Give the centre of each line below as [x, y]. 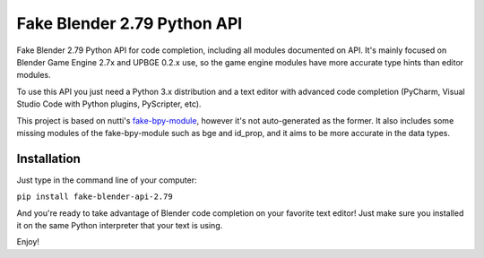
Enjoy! [28, 242]
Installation [48, 158]
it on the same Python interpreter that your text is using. [120, 225]
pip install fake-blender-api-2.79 [95, 197]
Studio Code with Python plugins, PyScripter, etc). [109, 104]
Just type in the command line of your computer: [107, 180]
